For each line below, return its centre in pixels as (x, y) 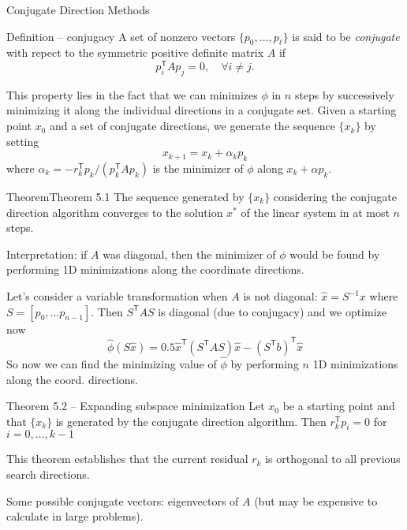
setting (23, 141)
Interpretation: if (47, 254)
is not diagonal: (280, 296)
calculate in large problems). (75, 516)
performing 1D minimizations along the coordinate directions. (155, 269)
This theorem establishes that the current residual (127, 459)
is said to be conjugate (346, 36)
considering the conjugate (335, 197)
